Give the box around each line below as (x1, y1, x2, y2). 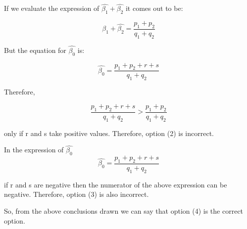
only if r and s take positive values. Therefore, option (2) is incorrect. (4, 128, 214, 138)
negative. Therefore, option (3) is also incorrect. (4, 189, 149, 199)
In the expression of (4, 144, 64, 155)
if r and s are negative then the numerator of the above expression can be (4, 179, 227, 189)
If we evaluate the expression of (4, 3, 99, 13)
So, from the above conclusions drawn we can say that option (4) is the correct (4, 205, 244, 216)
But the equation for (4, 45, 66, 55)
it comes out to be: (125, 3, 183, 13)
